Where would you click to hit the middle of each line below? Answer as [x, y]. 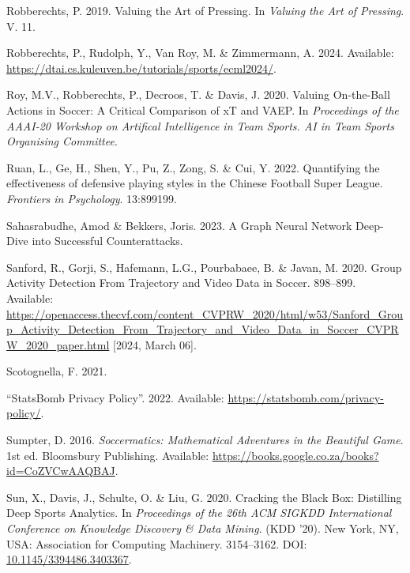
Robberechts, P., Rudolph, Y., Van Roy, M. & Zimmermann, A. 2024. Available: [200, 53]
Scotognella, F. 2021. [57, 371]
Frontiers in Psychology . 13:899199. [92, 198]
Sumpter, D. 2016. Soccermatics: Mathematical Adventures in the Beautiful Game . [205, 440]
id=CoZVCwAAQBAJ [61, 471]
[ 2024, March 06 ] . [155, 344]
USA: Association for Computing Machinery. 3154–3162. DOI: [157, 543]
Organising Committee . [62, 141]
